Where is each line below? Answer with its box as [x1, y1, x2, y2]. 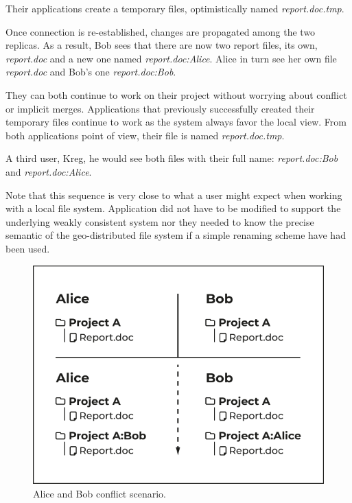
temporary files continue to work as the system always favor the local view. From [5, 115, 347, 129]
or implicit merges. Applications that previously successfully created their [5, 101, 315, 115]
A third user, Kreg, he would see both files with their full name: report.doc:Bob [5, 151, 338, 165]
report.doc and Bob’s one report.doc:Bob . [5, 65, 176, 79]
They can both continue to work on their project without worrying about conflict [5, 87, 347, 102]
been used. [5, 241, 50, 255]
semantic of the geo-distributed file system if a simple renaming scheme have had [5, 228, 346, 242]
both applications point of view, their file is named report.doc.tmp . [5, 128, 285, 142]
